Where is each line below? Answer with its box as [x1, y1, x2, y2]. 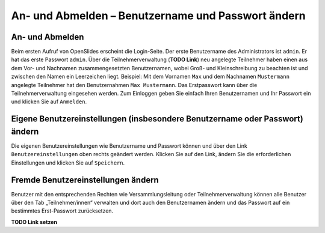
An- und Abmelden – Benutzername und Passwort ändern [11, 9, 306, 22]
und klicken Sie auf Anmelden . [11, 98, 87, 105]
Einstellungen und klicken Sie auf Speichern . [11, 159, 125, 166]
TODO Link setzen [11, 218, 57, 225]
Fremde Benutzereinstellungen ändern [11, 175, 159, 185]
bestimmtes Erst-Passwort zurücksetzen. [11, 207, 114, 214]
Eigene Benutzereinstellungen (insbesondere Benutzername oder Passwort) [11, 114, 303, 124]
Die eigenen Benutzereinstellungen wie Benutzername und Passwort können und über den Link [11, 142, 248, 150]
